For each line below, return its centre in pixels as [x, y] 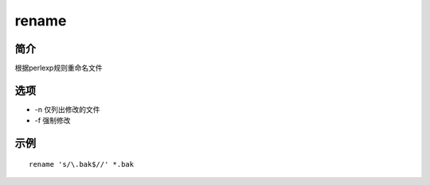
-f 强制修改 [53, 121]
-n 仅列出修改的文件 [67, 109]
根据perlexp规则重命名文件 [59, 68]
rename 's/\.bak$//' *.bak [82, 164]
